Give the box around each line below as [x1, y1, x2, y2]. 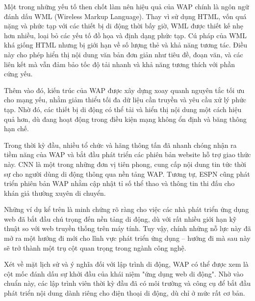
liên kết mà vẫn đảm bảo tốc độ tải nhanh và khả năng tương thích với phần [4, 59, 235, 69]
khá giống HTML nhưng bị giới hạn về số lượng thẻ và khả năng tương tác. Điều [4, 40, 247, 50]
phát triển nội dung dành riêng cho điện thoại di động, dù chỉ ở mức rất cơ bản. [4, 288, 245, 298]
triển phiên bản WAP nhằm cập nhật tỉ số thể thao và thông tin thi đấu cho [4, 178, 235, 188]
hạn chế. [4, 123, 29, 134]
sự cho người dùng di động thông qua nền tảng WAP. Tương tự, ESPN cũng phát [4, 168, 250, 179]
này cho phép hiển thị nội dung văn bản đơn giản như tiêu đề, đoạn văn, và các [4, 49, 243, 59]
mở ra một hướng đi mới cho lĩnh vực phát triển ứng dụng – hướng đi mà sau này [4, 233, 251, 243]
